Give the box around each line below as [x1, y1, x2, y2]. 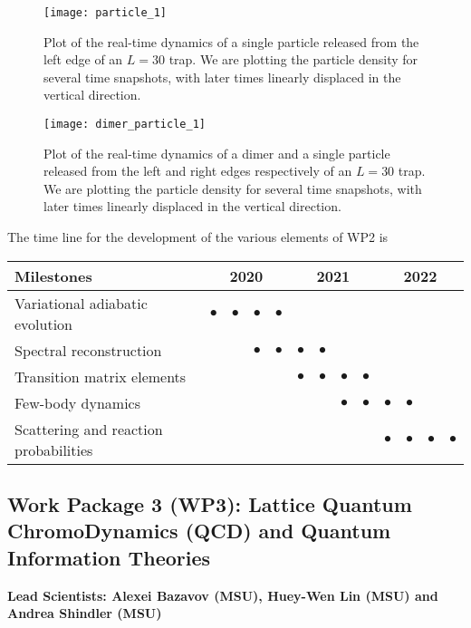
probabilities [14, 439, 93, 460]
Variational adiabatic [14, 292, 148, 314]
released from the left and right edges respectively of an [43, 161, 352, 180]
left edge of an [43, 50, 123, 69]
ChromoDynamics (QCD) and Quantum [7, 517, 391, 545]
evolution [14, 313, 73, 334]
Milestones [14, 265, 92, 286]
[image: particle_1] [43, 6, 168, 19]
